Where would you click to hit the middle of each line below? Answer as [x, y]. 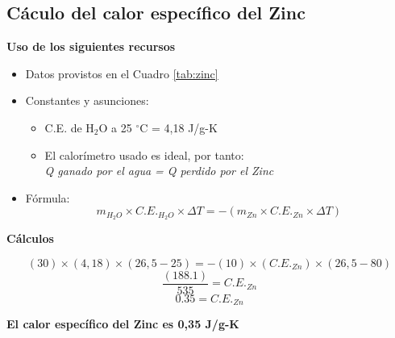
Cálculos [30, 238]
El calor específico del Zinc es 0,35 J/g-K [123, 324]
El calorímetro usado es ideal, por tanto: [144, 154]
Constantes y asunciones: [87, 100]
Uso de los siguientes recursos [91, 46]
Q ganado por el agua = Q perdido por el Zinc [159, 171]
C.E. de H [69, 127]
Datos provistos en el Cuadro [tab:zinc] [122, 73]
